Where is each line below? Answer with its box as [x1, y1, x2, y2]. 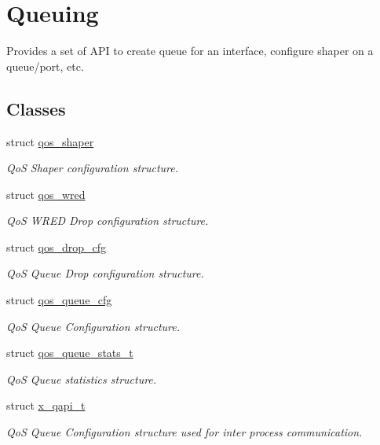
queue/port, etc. [6, 57, 84, 74]
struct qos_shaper [6, 133, 94, 149]
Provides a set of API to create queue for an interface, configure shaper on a [6, 42, 374, 59]
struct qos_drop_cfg [6, 238, 107, 255]
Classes [6, 96, 66, 120]
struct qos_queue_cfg [6, 292, 112, 308]
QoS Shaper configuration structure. [6, 160, 178, 176]
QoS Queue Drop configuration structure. [6, 265, 204, 281]
